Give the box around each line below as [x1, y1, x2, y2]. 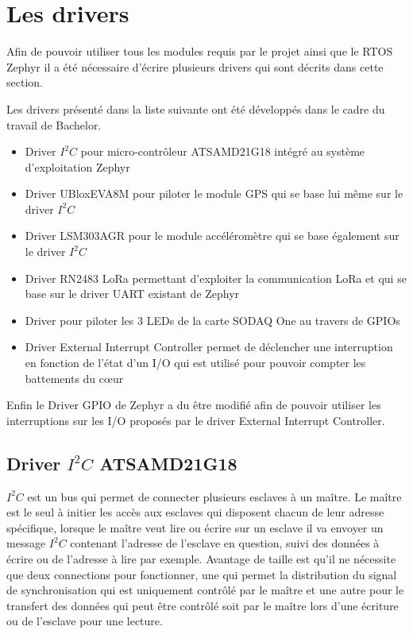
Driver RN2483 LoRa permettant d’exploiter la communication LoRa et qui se [25, 269, 407, 286]
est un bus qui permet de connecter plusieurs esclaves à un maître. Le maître [27, 488, 402, 504]
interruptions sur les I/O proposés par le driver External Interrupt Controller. [6, 412, 385, 428]
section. [6, 74, 43, 91]
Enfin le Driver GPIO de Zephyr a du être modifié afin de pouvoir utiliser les [6, 396, 381, 413]
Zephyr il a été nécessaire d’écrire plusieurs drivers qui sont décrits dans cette [6, 58, 384, 75]
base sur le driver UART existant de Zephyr [25, 285, 240, 302]
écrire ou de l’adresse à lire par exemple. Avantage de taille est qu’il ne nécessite [6, 550, 396, 566]
